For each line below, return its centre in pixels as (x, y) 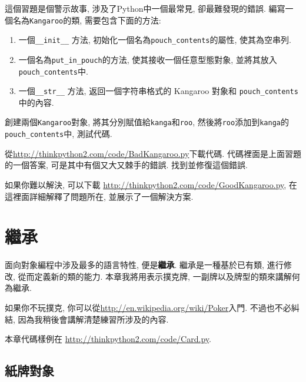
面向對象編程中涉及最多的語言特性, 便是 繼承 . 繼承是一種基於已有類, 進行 (144, 265)
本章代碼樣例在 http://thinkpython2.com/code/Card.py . (108, 339)
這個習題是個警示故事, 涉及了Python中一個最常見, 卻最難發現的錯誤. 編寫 (145, 8)
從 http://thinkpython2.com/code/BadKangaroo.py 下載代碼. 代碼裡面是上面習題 (153, 153)
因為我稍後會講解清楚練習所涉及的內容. (93, 319)
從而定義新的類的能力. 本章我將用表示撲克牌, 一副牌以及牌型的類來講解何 (159, 276)
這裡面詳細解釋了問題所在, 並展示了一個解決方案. (99, 196)
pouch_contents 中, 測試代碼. (59, 134)
